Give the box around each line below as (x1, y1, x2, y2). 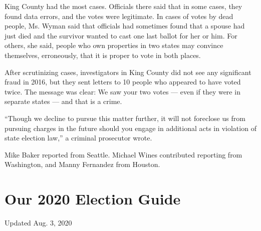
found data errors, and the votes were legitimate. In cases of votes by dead (5, 10, 233, 21)
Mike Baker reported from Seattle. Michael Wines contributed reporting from (5, 149, 242, 159)
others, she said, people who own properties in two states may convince (5, 40, 223, 50)
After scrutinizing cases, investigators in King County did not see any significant (5, 66, 251, 77)
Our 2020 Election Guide (5, 188, 181, 209)
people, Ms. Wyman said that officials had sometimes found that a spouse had (5, 20, 245, 31)
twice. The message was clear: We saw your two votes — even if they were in (5, 86, 240, 96)
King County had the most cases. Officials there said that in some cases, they (5, 1, 242, 11)
